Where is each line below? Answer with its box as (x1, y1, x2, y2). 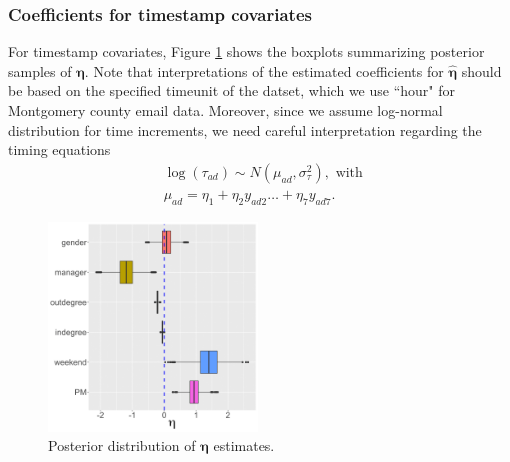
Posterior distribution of (48, 435, 196, 456)
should (461, 60, 502, 81)
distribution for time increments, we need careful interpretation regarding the (8, 119, 482, 140)
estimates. (213, 435, 275, 456)
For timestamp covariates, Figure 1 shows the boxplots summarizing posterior (8, 41, 485, 62)
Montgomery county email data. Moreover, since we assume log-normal (8, 100, 443, 120)
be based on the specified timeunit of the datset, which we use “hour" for (8, 80, 455, 101)
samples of (8, 60, 72, 81)
